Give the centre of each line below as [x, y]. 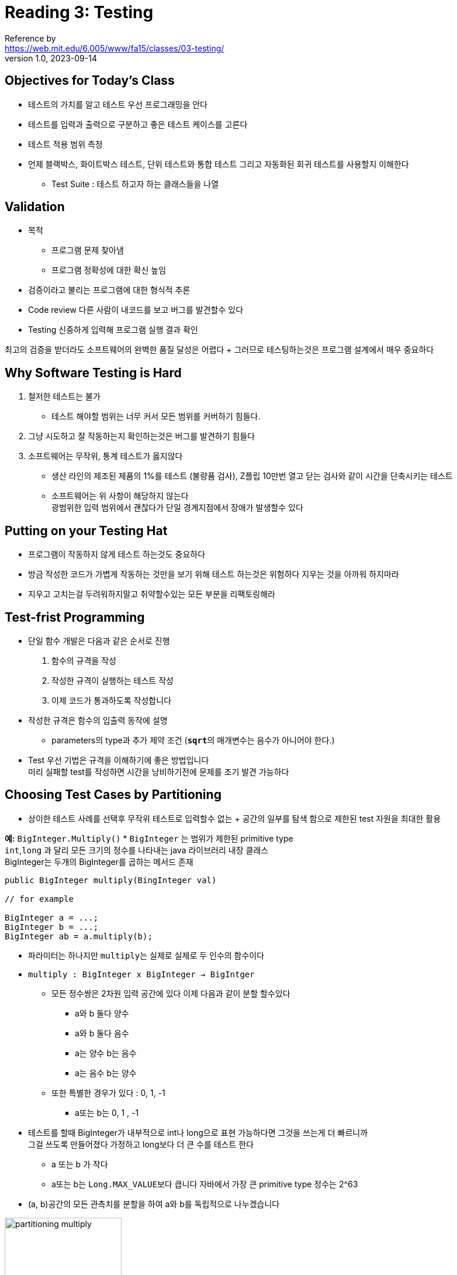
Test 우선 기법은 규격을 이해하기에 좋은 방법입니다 [119, 760]
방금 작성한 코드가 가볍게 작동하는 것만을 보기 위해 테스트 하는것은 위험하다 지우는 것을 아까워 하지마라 [214, 574]
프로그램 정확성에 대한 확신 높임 [109, 270]
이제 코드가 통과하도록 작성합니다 [112, 700]
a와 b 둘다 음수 [102, 1033]
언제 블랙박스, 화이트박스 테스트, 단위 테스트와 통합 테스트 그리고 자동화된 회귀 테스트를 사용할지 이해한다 [219, 164]
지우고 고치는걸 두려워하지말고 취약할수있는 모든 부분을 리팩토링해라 [152, 594]
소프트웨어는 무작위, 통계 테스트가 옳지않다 [105, 456]
